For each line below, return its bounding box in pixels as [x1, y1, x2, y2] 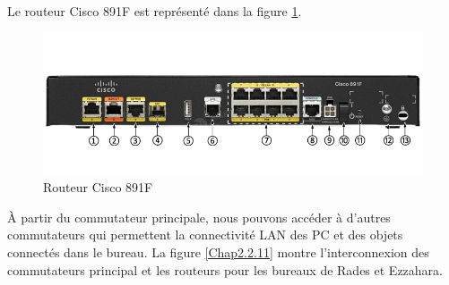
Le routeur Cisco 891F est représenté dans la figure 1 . [7, 2, 302, 20]
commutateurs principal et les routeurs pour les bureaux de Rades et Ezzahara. [7, 260, 443, 279]
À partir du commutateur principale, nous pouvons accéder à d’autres [7, 207, 391, 226]
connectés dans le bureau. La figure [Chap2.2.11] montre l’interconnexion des [7, 242, 429, 261]
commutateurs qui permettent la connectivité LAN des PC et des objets [7, 225, 403, 244]
